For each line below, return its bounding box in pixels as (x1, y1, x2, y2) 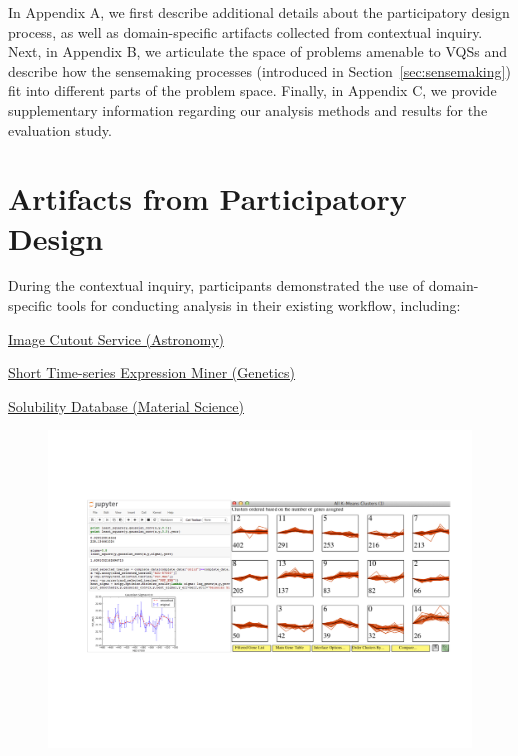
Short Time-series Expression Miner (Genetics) (8, 362, 296, 383)
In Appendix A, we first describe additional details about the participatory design (8, 2, 510, 22)
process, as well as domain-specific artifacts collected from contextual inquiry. (8, 21, 483, 42)
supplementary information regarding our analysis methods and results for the (8, 99, 488, 120)
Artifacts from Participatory (8, 178, 407, 219)
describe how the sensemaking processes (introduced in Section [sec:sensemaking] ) (8, 60, 511, 81)
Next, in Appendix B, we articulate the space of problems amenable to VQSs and (8, 41, 508, 62)
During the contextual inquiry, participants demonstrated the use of (8, 275, 424, 296)
